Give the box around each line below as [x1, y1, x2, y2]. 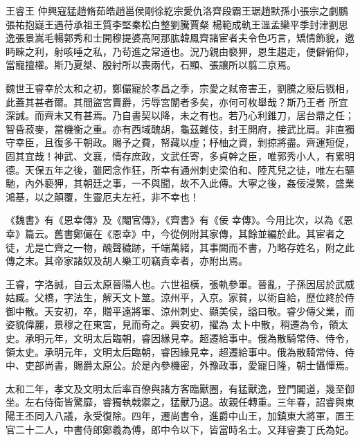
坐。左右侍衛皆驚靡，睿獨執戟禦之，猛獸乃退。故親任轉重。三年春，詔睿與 [6, 395, 345, 409]
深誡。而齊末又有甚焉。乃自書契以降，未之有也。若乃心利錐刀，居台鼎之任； [6, 108, 354, 123]
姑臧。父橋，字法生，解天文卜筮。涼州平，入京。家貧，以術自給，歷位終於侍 [6, 290, 354, 305]
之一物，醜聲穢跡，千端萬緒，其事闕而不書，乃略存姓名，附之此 [63, 240, 354, 254]
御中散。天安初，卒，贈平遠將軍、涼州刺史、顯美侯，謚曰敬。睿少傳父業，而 [6, 303, 354, 318]
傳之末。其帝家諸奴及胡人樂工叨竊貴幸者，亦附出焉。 [6, 253, 248, 268]
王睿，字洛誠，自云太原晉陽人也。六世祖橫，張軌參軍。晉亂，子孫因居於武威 [6, 276, 354, 291]
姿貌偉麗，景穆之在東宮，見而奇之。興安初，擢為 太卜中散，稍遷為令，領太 [6, 317, 348, 332]
